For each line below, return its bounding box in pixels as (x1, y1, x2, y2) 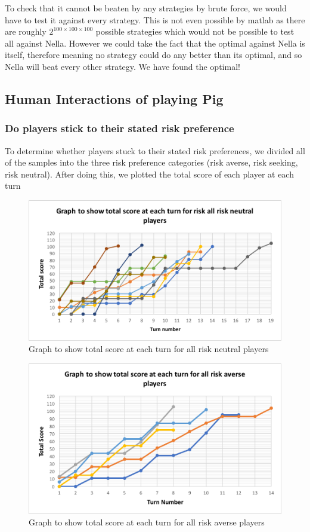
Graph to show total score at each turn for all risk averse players (29, 516, 265, 528)
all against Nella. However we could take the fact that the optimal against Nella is (5, 36, 305, 49)
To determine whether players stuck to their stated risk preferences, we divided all (5, 144, 305, 157)
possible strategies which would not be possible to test (95, 25, 294, 38)
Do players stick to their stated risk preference (5, 121, 234, 136)
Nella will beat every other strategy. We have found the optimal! (5, 60, 240, 72)
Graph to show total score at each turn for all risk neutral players (29, 343, 269, 355)
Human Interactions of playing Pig (5, 89, 224, 108)
